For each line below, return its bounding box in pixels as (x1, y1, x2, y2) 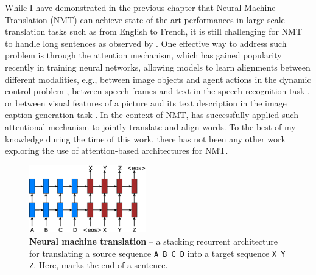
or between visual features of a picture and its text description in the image (5, 96, 287, 109)
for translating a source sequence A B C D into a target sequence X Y (29, 246, 286, 259)
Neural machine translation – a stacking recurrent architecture (29, 234, 278, 247)
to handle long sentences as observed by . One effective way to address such (5, 37, 287, 49)
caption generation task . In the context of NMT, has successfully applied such (5, 108, 298, 121)
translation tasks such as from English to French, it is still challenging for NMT (5, 25, 303, 38)
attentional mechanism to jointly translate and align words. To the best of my (5, 120, 296, 133)
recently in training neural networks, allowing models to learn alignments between (5, 60, 311, 73)
